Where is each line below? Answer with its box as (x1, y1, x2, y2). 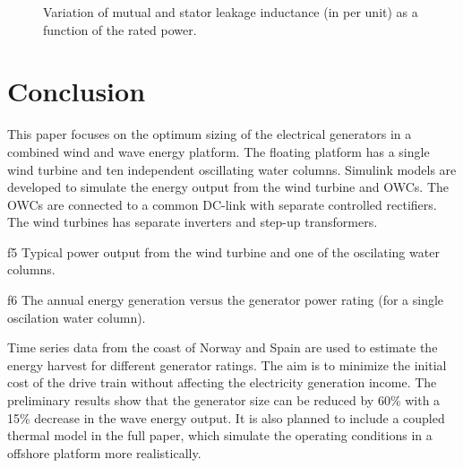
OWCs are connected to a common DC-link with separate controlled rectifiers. (7, 195, 437, 213)
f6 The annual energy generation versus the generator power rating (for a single (7, 290, 444, 309)
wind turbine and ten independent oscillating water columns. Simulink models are (7, 160, 457, 178)
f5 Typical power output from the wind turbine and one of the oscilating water (7, 242, 440, 261)
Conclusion (7, 73, 146, 109)
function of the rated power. (43, 20, 197, 39)
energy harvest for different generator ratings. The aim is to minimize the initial (7, 355, 447, 374)
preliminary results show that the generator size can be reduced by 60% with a (7, 391, 441, 410)
